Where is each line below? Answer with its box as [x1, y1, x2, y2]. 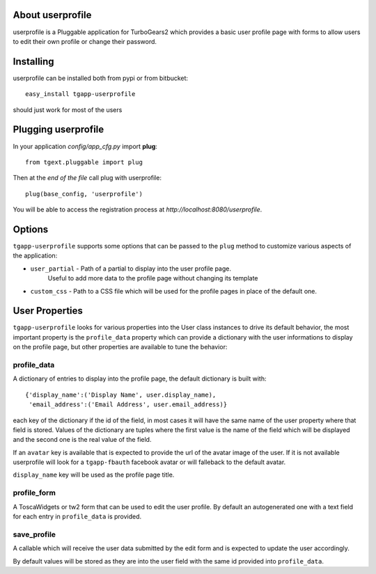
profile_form [13, 488, 56, 497]
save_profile [13, 529, 56, 539]
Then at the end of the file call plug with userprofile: [13, 174, 162, 182]
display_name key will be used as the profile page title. [13, 470, 175, 479]
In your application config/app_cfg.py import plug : [13, 142, 158, 150]
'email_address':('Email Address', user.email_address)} [29, 401, 228, 408]
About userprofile [13, 9, 92, 21]
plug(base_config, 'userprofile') [25, 190, 143, 198]
